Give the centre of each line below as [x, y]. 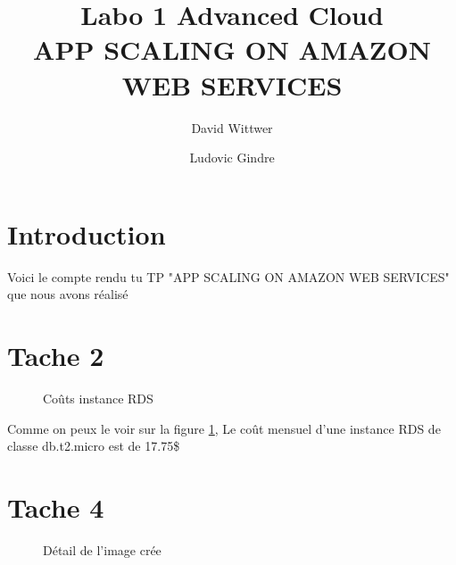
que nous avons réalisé [68, 294]
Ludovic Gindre [232, 158]
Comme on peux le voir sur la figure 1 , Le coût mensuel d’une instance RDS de [224, 428]
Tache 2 [56, 355]
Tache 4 [56, 507]
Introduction [87, 233]
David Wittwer [232, 127]
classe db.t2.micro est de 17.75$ [94, 446]
